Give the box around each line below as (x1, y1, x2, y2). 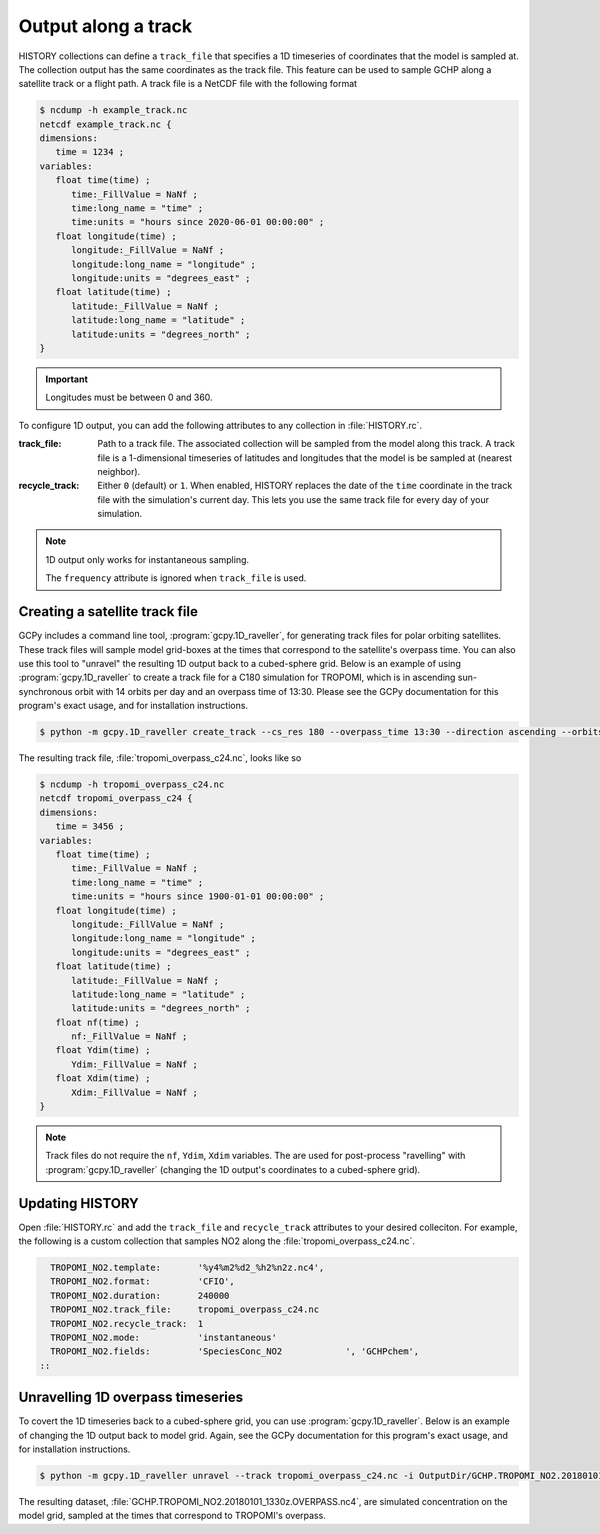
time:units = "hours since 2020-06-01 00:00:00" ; (71, 216, 325, 228)
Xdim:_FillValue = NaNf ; (71, 1086, 199, 1098)
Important (45, 373, 89, 385)
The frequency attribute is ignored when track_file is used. (45, 572, 307, 584)
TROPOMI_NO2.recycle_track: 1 (50, 1318, 204, 1329)
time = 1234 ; (55, 146, 125, 158)
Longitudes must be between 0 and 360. (45, 391, 214, 404)
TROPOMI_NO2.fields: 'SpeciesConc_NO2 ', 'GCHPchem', (50, 1346, 420, 1357)
